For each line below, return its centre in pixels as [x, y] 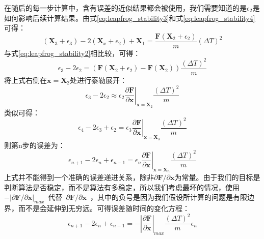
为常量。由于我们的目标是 [217, 177]
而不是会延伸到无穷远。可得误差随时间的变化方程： [104, 208]
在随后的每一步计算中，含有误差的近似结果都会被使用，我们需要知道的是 [125, 8]
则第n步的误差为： [35, 145]
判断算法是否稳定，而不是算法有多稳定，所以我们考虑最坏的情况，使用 [122, 187]
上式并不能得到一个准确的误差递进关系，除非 [79, 177]
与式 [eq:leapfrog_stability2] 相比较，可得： [72, 53]
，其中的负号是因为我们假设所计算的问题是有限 [168, 197]
